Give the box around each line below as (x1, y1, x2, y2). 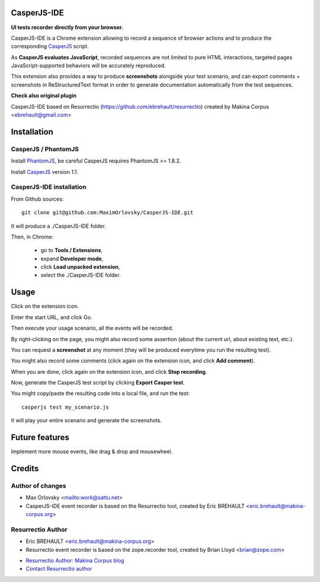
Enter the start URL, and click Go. (11, 313, 92, 320)
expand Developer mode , (40, 255, 104, 262)
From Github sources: (11, 195, 64, 202)
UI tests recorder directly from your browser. (11, 24, 124, 31)
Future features (11, 432, 69, 443)
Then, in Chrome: (11, 233, 53, 240)
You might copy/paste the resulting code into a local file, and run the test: (11, 390, 190, 397)
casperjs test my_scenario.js (21, 403, 110, 411)
